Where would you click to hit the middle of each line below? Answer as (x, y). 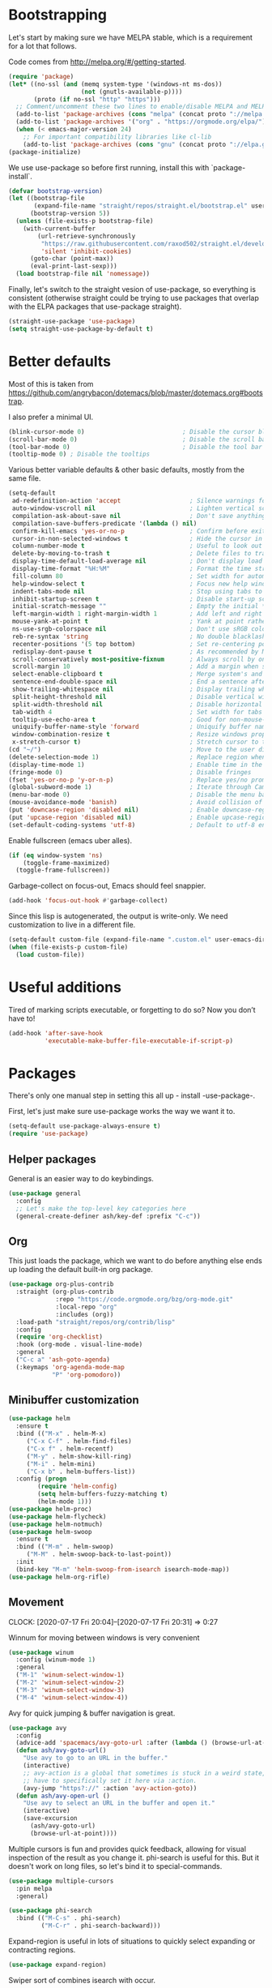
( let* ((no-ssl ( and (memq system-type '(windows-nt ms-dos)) (115, 84)
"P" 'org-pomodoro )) (86, 1375)
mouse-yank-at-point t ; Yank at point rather (140, 622)
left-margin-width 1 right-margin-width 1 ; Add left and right (137, 614)
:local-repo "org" (86, 1307)
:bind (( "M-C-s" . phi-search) (68, 1918)
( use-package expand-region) (57, 1964)
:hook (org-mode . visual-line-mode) (79, 1345)
